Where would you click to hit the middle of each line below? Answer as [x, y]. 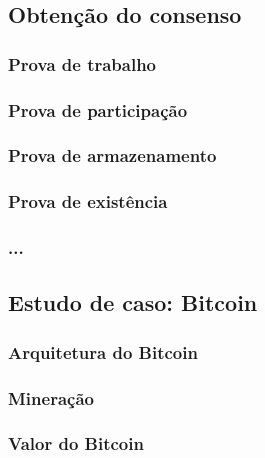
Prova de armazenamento [112, 155]
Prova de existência [88, 201]
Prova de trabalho [82, 63]
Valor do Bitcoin [76, 443]
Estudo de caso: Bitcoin [133, 302]
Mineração [51, 397]
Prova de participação [98, 109]
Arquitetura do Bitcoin [103, 351]
